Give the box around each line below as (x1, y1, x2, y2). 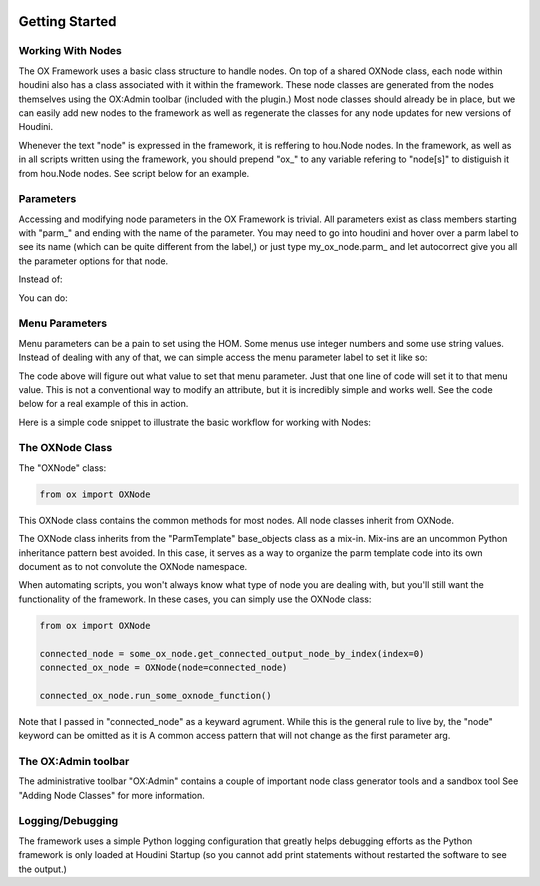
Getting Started (18, 13, 117, 30)
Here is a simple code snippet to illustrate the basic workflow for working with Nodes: (18, 416, 372, 428)
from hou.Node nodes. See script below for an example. (18, 167, 250, 179)
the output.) (18, 863, 67, 875)
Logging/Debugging (18, 814, 119, 828)
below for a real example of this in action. (18, 398, 189, 410)
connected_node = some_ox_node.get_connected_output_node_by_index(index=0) (39, 648, 425, 659)
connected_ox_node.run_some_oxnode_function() (39, 690, 272, 701)
